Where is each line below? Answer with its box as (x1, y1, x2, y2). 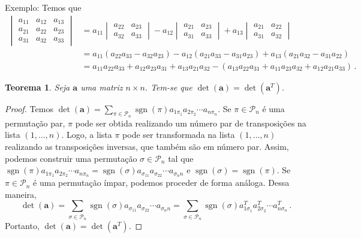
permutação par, (5, 116, 65, 129)
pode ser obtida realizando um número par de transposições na (75, 116, 306, 129)
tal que (168, 152, 194, 164)
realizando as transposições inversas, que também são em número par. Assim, (5, 140, 289, 153)
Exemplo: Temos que (5, 1, 82, 13)
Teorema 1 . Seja (5, 80, 70, 93)
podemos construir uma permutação (5, 152, 137, 164)
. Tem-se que (145, 80, 192, 93)
